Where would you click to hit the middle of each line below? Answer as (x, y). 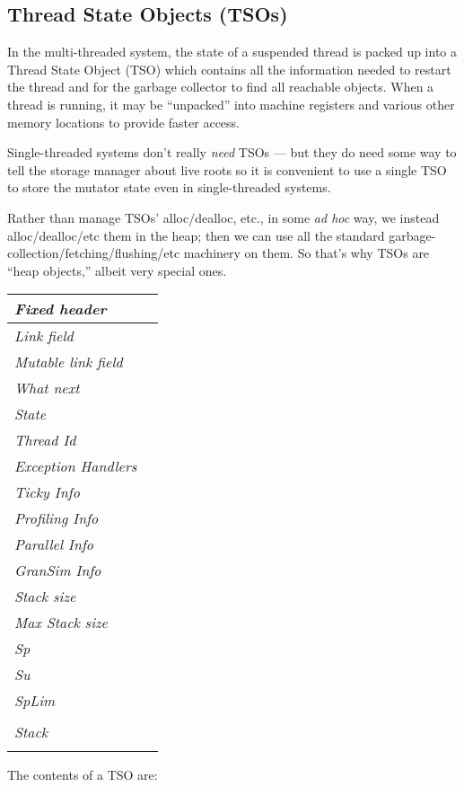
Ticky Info (47, 492)
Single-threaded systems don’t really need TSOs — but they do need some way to (232, 152)
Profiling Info (57, 518)
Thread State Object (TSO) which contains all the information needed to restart (229, 69)
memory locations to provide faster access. (123, 122)
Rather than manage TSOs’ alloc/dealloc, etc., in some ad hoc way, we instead (223, 217)
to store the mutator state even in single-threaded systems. (169, 187)
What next (47, 388)
